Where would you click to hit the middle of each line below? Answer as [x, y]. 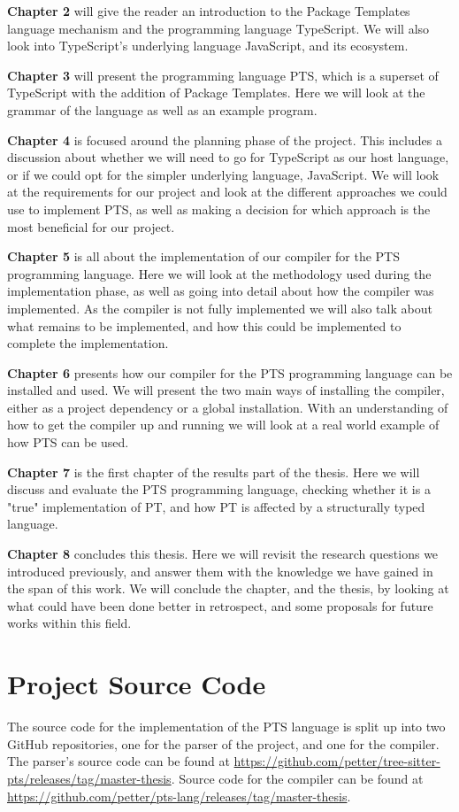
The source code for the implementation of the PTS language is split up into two [226, 727]
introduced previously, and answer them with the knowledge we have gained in [220, 571]
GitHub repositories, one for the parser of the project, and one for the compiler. [223, 743]
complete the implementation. [88, 343]
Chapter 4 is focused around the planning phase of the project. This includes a [225, 139]
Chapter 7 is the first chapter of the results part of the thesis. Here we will [214, 472]
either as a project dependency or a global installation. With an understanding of [228, 407]
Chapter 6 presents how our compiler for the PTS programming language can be [230, 372]
